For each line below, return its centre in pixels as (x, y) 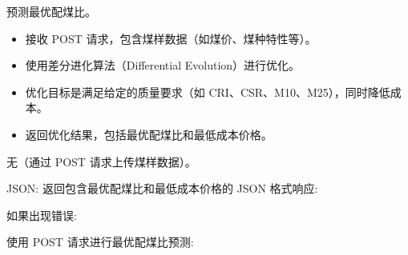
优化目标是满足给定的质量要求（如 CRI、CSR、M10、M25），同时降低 (208, 92)
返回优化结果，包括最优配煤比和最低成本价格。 (149, 134)
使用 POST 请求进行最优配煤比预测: (100, 242)
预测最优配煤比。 (51, 11)
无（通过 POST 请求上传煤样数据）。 (101, 161)
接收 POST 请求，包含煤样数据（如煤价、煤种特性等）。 (171, 38)
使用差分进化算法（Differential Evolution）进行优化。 (163, 65)
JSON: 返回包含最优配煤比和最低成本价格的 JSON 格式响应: (162, 188)
